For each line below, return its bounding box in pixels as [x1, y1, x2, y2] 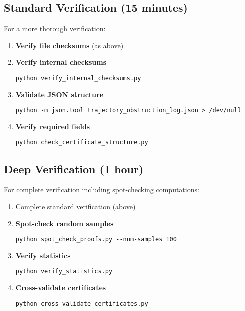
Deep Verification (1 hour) [4, 161, 144, 176]
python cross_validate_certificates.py [15, 300, 148, 307]
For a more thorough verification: [4, 23, 106, 34]
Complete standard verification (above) [15, 201, 136, 211]
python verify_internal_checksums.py [15, 74, 141, 82]
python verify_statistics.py [15, 268, 113, 275]
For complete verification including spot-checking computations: [4, 184, 199, 195]
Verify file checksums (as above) [15, 40, 124, 50]
